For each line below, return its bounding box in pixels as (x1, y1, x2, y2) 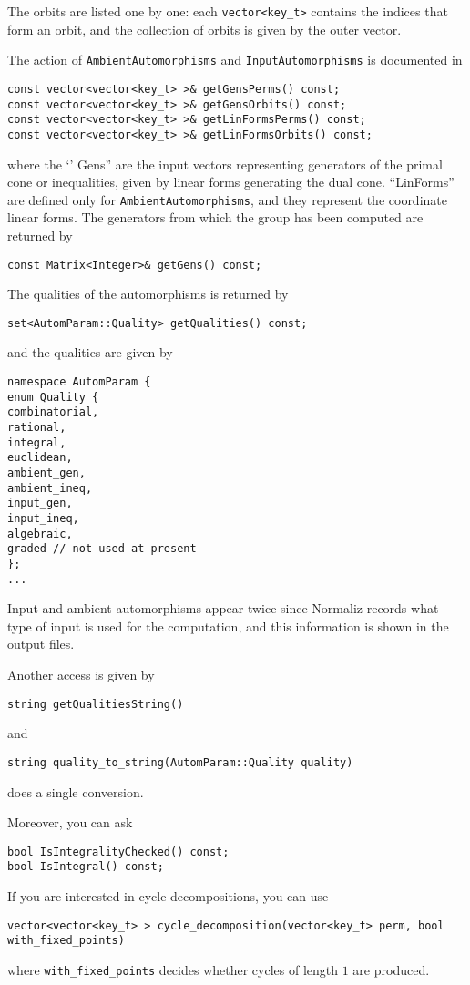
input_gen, (7, 497, 73, 510)
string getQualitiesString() (7, 697, 184, 711)
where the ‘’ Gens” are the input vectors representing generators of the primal (7, 154, 443, 173)
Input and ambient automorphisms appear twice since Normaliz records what (7, 599, 439, 618)
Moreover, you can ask (7, 813, 133, 832)
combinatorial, (7, 405, 99, 419)
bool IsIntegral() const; (7, 860, 164, 874)
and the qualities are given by (7, 343, 173, 362)
